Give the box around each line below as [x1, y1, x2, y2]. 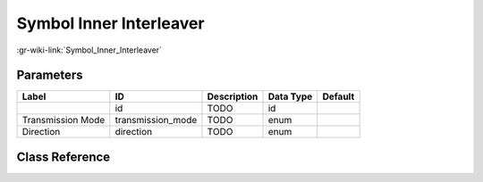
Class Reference [16, 149, 111, 164]
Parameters [16, 68, 83, 83]
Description [207, 90, 258, 103]
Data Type [267, 90, 313, 103]
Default [322, 90, 355, 103]
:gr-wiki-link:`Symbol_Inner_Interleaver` [16, 45, 163, 55]
